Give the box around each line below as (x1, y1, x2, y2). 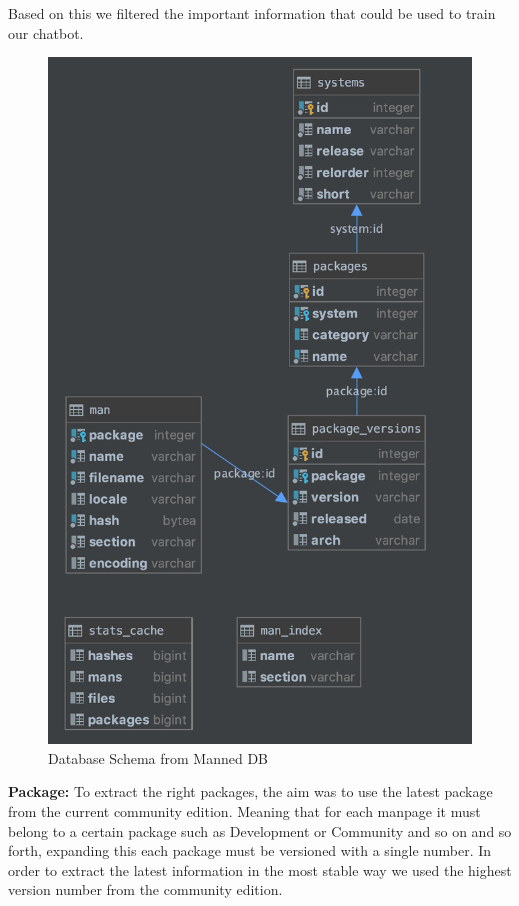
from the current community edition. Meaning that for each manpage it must (8, 800, 481, 821)
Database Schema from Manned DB (48, 747, 269, 768)
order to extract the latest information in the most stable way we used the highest (8, 859, 512, 880)
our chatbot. (8, 22, 84, 43)
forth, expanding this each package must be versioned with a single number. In (8, 840, 492, 861)
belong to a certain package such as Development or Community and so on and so (8, 820, 512, 841)
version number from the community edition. (8, 879, 283, 900)
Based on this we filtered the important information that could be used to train (8, 3, 496, 23)
